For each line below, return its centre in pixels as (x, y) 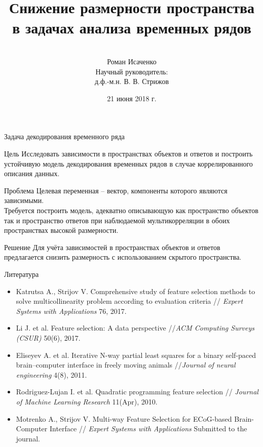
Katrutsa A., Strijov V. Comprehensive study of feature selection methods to (136, 291)
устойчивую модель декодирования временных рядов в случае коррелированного (128, 163)
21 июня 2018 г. (132, 98)
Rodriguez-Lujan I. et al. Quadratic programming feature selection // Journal (137, 392)
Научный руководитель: (132, 71)
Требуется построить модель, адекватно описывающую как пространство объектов (131, 210)
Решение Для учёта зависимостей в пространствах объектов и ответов (112, 247)
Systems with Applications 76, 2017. (71, 311)
